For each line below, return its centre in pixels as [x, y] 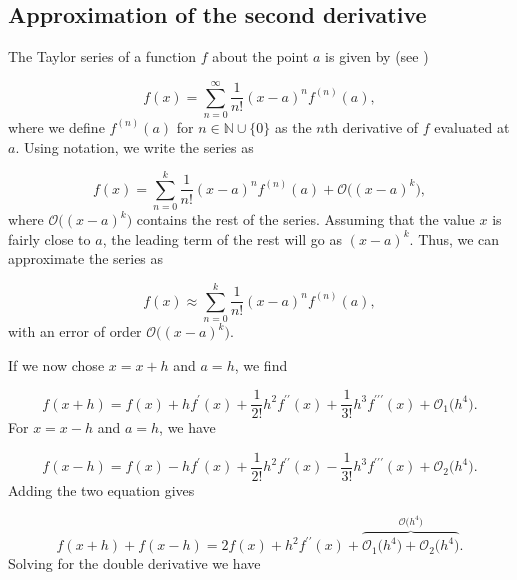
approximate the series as [86, 258]
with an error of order [75, 331]
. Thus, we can [454, 238]
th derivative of [371, 126]
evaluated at [472, 126]
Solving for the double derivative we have [134, 563]
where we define [56, 126]
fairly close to [49, 238]
